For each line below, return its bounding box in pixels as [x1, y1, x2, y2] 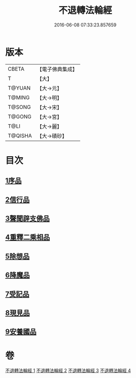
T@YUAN [8, 84, 31, 92]
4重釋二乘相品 [5, 233, 50, 242]
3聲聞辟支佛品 [5, 214, 50, 223]
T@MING [8, 94, 30, 101]
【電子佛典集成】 [37, 66, 78, 73]
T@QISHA [8, 132, 32, 139]
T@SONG [8, 103, 31, 110]
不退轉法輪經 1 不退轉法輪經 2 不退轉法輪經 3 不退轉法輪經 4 [5, 367, 131, 374]
